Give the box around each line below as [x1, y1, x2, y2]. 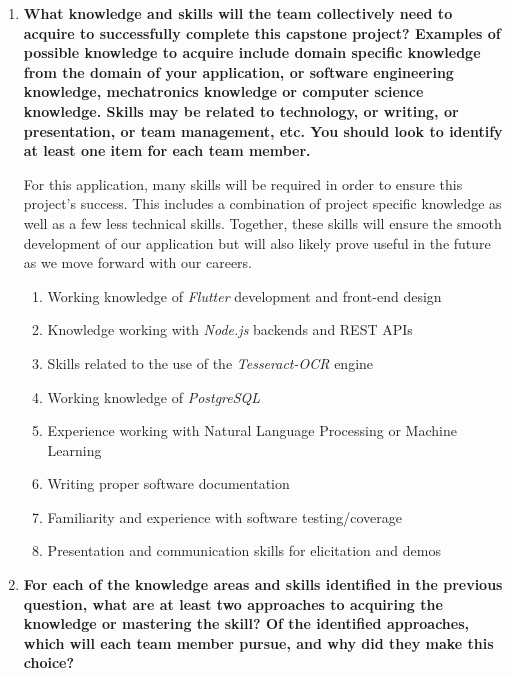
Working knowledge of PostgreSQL [47, 386, 261, 407]
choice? [23, 652, 75, 673]
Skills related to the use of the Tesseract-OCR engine [47, 352, 374, 373]
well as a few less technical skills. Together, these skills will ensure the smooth [23, 212, 502, 233]
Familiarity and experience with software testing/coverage [47, 506, 402, 527]
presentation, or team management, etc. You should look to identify [23, 120, 503, 141]
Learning [47, 439, 102, 460]
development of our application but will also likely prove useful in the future [23, 232, 491, 253]
